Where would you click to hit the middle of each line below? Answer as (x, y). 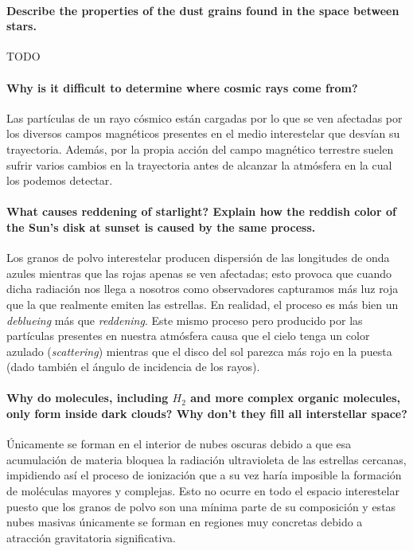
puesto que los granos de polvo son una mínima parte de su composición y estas (201, 506)
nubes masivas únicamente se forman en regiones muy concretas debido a (185, 522)
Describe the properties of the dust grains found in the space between (203, 10)
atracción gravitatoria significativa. (91, 537)
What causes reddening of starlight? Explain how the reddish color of (201, 211)
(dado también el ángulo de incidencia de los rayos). (133, 367)
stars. (21, 26)
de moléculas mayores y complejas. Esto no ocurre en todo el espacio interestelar (203, 491)
